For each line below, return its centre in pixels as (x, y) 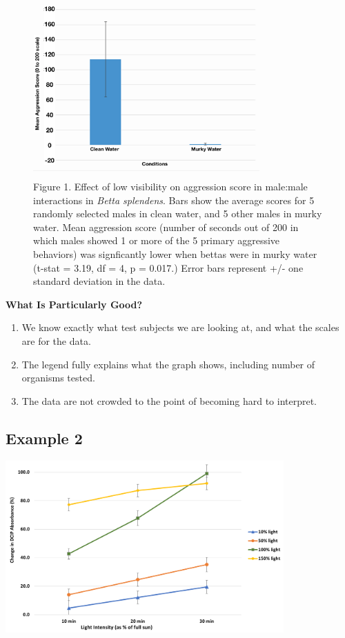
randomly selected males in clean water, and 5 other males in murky (178, 213)
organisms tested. (58, 378)
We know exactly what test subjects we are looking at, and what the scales (180, 327)
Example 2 (44, 438)
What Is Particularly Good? (74, 304)
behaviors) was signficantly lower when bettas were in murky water (175, 253)
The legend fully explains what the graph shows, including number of (168, 364)
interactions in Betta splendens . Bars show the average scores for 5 (174, 200)
